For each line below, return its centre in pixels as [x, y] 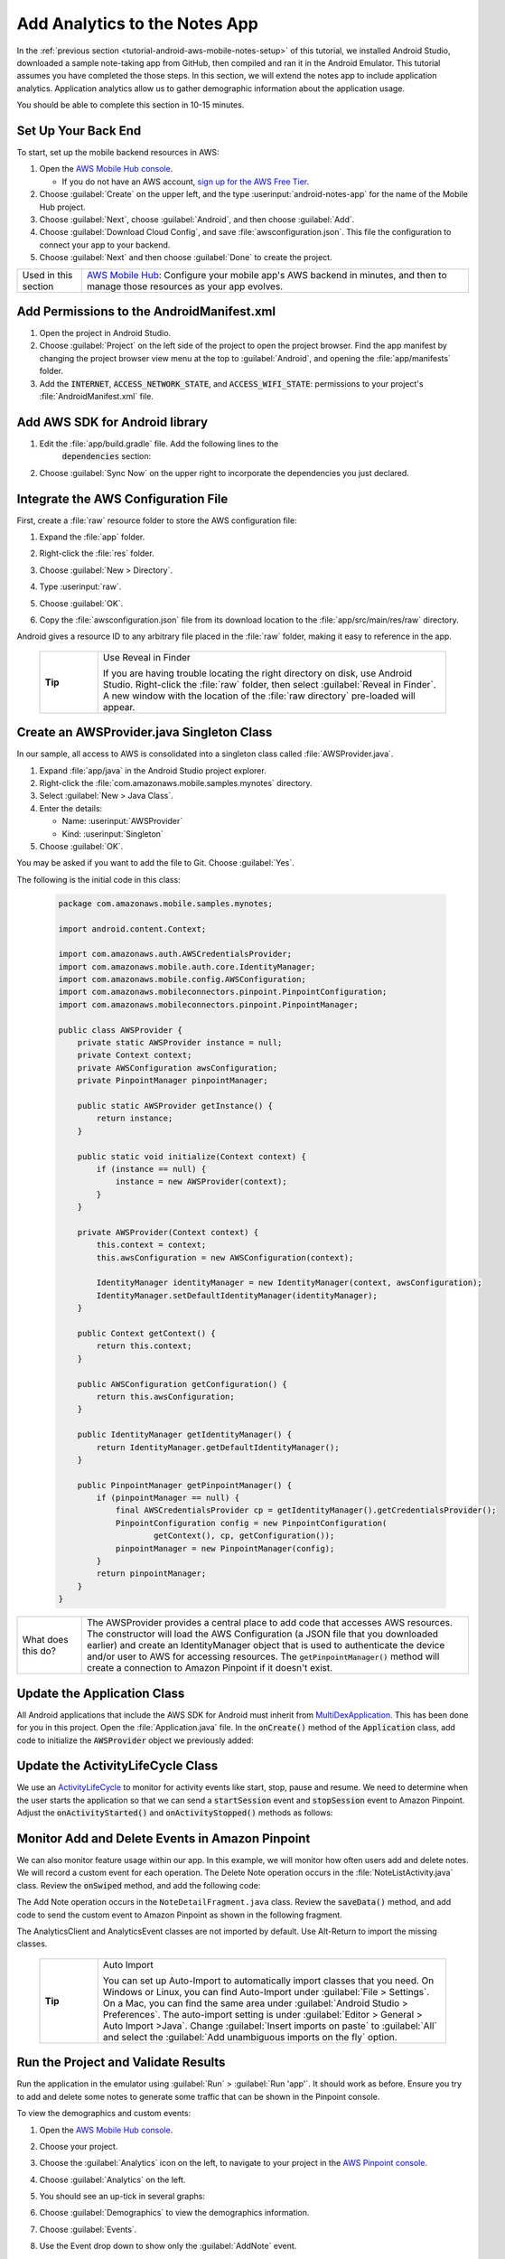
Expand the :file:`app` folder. [92, 537]
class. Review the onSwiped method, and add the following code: [139, 1885]
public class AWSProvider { [120, 1030]
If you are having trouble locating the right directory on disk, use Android [257, 673]
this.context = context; [151, 1245]
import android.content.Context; [132, 929]
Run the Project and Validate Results [121, 2062]
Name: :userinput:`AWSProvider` [122, 821]
